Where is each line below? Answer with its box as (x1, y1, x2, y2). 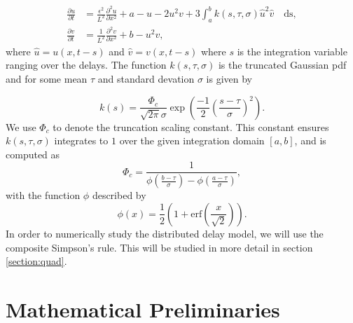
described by (92, 188, 146, 202)
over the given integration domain (119, 133, 265, 148)
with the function (6, 188, 81, 202)
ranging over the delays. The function (6, 57, 167, 72)
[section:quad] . (6, 254, 67, 268)
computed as (6, 146, 60, 161)
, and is (294, 133, 326, 148)
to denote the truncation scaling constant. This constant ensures (53, 119, 329, 134)
